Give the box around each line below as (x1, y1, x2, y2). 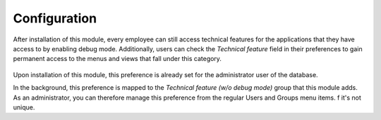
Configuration (13, 11, 97, 26)
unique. (13, 102, 35, 112)
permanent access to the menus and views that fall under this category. (13, 55, 222, 63)
